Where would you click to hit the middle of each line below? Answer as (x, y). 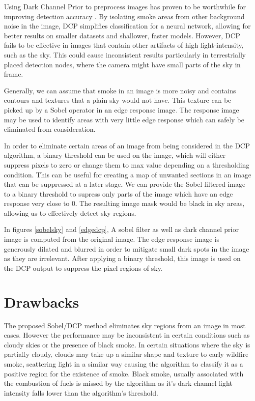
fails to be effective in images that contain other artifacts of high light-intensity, (124, 45)
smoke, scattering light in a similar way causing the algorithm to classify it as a (124, 363)
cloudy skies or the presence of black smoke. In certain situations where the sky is (127, 344)
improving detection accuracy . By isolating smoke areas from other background (124, 16)
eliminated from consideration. (50, 129)
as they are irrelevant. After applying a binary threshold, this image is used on (122, 258)
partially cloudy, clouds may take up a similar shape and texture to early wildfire (126, 354)
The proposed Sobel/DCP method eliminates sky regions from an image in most (125, 325)
